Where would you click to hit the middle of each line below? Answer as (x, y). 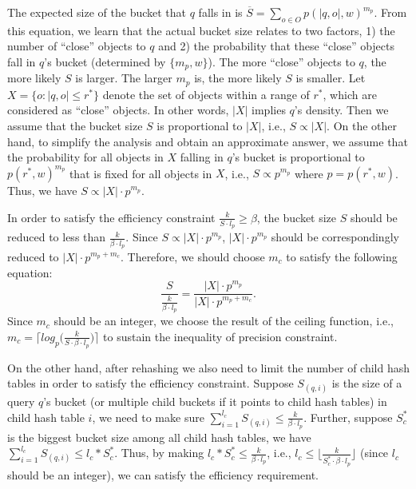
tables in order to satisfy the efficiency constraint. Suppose (151, 383)
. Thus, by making (159, 453)
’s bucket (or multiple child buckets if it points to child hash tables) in (215, 402)
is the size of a (367, 383)
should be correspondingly (335, 237)
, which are (350, 94)
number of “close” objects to (77, 46)
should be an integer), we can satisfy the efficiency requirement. (163, 474)
